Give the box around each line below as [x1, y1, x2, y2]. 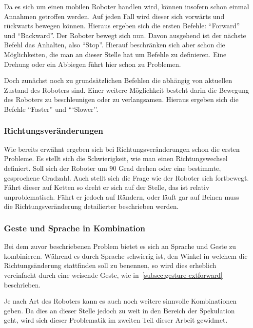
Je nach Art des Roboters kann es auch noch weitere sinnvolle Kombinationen [4, 296, 237, 306]
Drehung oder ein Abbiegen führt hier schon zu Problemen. [4, 59, 181, 69]
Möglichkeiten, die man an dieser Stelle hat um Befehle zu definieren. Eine [4, 49, 227, 59]
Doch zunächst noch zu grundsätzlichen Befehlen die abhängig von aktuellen [4, 75, 233, 85]
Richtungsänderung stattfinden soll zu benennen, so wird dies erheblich [4, 260, 216, 270]
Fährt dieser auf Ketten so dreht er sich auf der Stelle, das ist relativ [4, 182, 210, 192]
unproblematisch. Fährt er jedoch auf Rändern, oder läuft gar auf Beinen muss [4, 191, 239, 202]
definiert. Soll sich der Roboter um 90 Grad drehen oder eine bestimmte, [4, 163, 221, 173]
